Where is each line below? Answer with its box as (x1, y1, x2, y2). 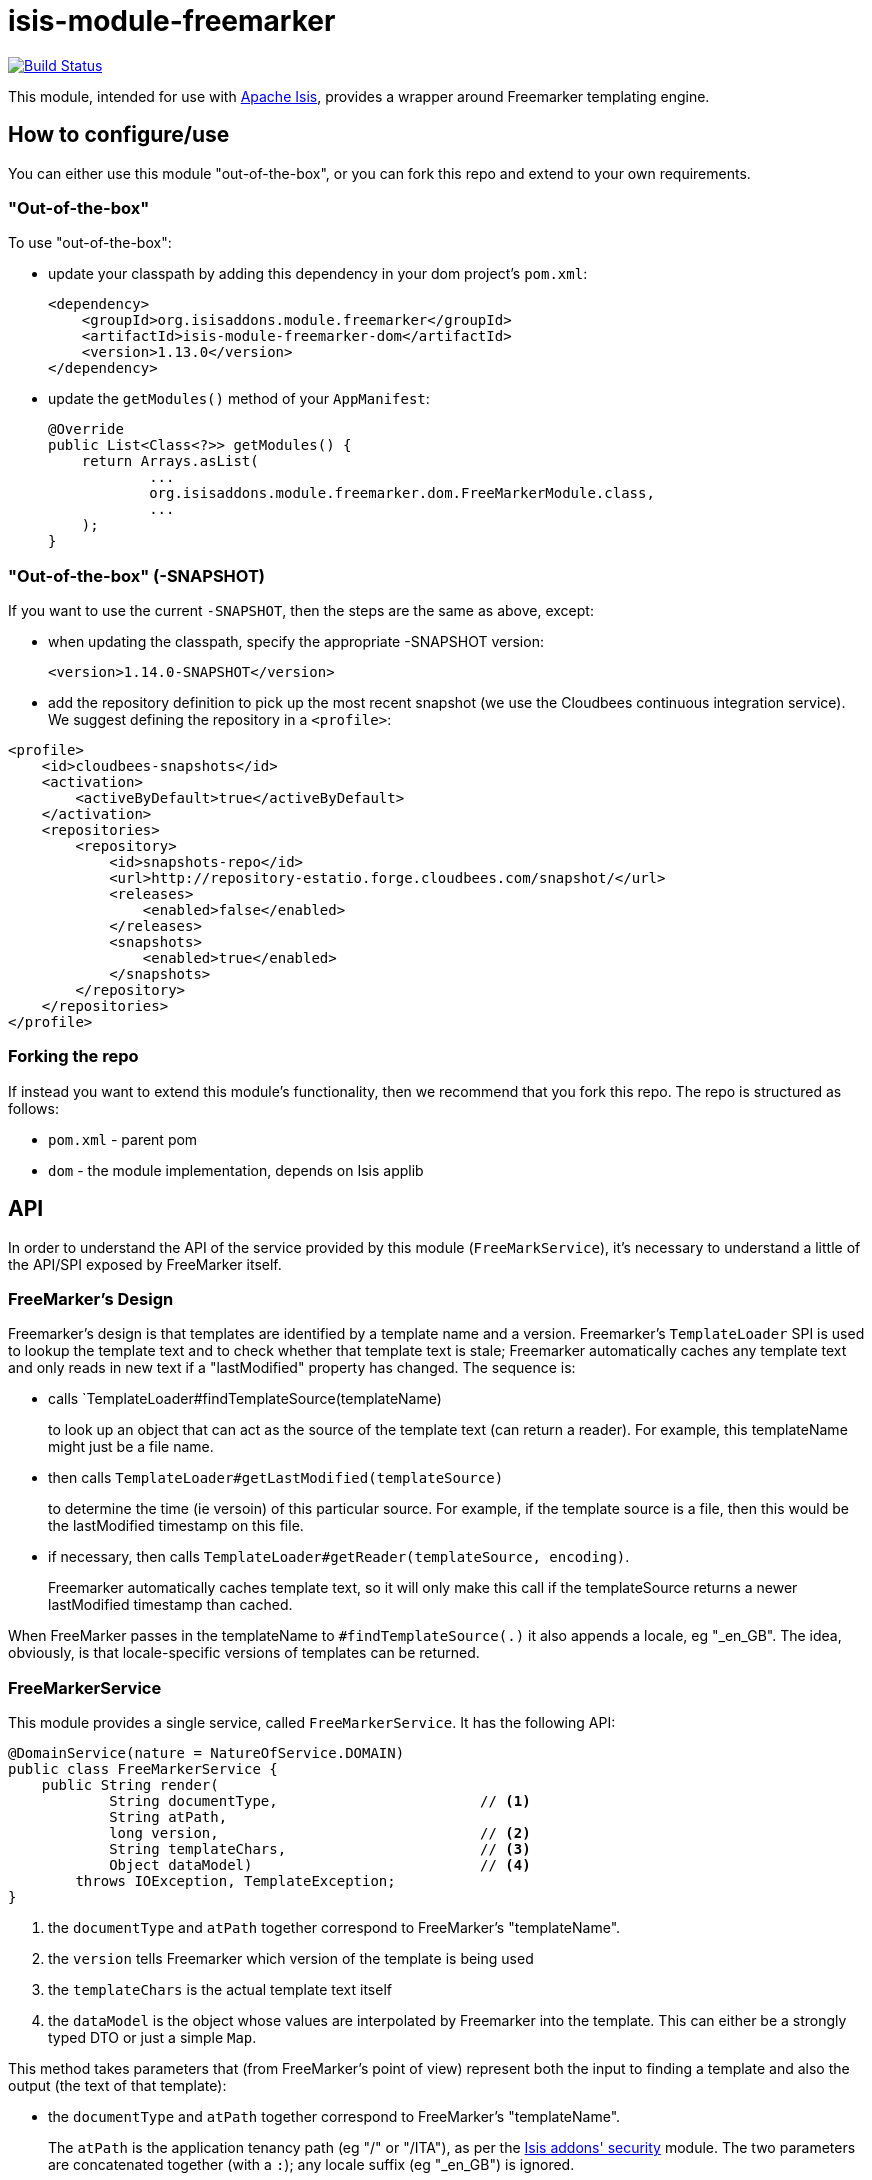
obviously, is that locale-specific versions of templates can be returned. (8, 1644, 480, 1662)
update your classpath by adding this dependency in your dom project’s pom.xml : (48, 265, 588, 283)
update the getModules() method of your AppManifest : (48, 390, 430, 408)
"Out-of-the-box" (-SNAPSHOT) (8, 565, 265, 586)
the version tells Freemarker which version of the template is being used (48, 1950, 534, 1968)
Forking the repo (8, 1046, 139, 1067)
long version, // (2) (109, 1825, 531, 1842)
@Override (48, 421, 124, 438)
